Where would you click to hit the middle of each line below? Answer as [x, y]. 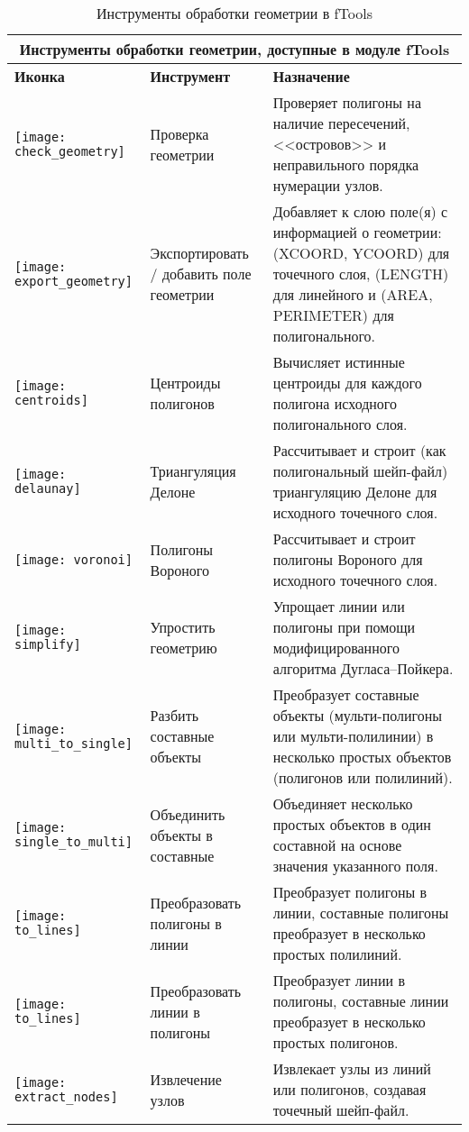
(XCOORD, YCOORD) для [361, 253]
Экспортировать [199, 253]
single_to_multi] [74, 842]
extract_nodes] [66, 1096]
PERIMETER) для [333, 315]
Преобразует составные [346, 694]
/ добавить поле [201, 274]
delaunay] [48, 488]
